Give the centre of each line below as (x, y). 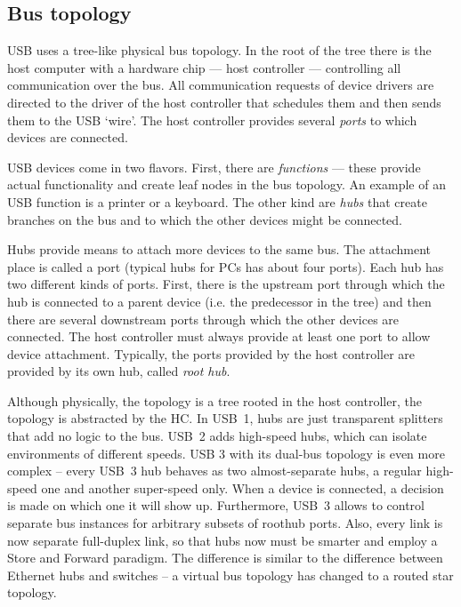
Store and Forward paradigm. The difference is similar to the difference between (225, 558)
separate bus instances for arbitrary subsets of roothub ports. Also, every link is (225, 523)
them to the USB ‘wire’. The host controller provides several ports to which (212, 120)
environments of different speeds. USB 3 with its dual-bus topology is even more (226, 453)
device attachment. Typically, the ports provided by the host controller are (211, 353)
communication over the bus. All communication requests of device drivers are (221, 85)
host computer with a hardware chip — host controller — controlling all (204, 67)
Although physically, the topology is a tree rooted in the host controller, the (214, 400)
